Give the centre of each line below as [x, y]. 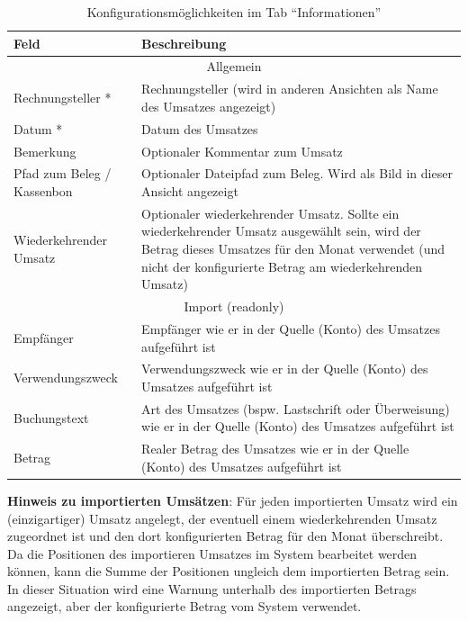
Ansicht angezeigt [190, 191]
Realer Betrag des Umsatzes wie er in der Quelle [275, 449]
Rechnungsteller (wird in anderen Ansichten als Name [290, 89]
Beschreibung [184, 43]
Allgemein [234, 66]
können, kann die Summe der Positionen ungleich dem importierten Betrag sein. [229, 571]
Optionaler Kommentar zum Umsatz [242, 151]
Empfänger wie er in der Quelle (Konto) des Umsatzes [291, 328]
